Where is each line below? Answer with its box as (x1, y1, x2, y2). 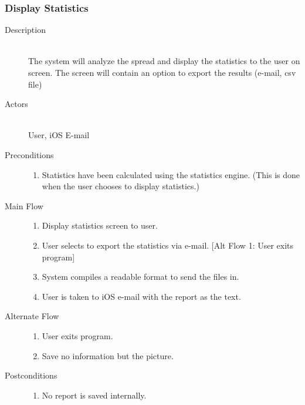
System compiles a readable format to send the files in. (42, 270, 239, 283)
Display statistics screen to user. (42, 219, 158, 232)
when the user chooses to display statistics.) (42, 180, 199, 192)
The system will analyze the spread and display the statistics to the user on (28, 55, 300, 67)
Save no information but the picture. (42, 349, 174, 362)
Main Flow (5, 199, 43, 212)
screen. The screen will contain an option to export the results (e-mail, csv (28, 66, 296, 78)
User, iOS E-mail (28, 129, 90, 141)
